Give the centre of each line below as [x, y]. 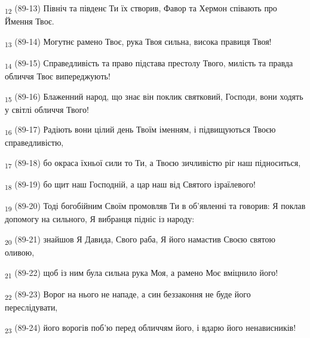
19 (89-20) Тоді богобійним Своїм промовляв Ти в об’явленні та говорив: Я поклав [155, 207]
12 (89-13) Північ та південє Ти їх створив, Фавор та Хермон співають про [141, 9]
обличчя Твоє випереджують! [58, 76]
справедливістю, [34, 142]
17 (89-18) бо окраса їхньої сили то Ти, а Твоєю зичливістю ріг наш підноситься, [153, 163]
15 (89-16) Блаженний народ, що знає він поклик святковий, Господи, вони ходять [154, 97]
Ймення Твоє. [30, 21]
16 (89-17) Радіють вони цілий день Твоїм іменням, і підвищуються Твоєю [140, 130]
